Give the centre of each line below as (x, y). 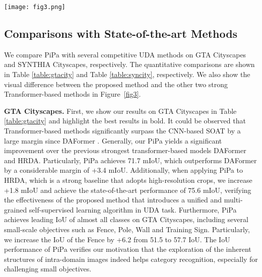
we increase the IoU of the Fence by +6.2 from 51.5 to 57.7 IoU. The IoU (117, 239)
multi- (233, 200)
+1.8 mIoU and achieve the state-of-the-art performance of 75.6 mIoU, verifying (128, 190)
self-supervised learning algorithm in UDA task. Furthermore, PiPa (133, 209)
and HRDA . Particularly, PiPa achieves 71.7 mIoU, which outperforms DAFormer (130, 160)
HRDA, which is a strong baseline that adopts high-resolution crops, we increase (128, 180)
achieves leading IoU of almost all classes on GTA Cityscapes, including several (126, 219)
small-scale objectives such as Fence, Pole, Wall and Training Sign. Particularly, (127, 229)
